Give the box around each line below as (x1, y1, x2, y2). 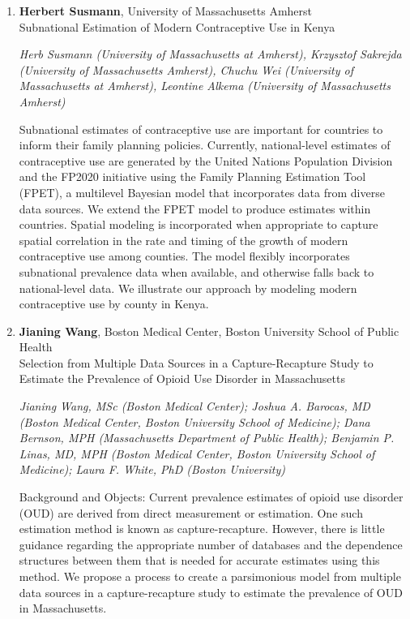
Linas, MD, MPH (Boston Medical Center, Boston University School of (19, 445, 375, 462)
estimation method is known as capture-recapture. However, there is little (19, 520, 385, 537)
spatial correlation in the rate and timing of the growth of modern (19, 231, 348, 248)
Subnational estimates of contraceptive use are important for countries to (19, 120, 383, 137)
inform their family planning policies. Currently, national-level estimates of (19, 136, 391, 153)
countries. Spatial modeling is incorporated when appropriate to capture (19, 216, 378, 233)
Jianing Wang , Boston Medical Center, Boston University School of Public (19, 322, 399, 339)
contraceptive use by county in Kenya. (19, 295, 209, 312)
